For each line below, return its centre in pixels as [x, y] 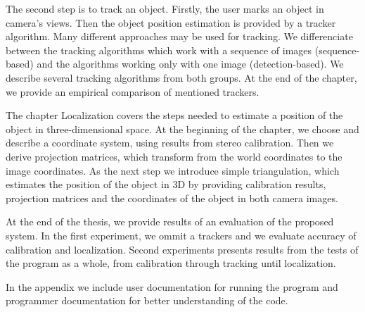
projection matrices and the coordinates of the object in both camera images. [172, 198]
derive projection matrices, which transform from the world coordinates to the [174, 156]
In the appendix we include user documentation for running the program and [172, 286]
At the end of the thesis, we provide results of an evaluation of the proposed [170, 221]
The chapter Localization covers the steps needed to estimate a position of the [174, 115]
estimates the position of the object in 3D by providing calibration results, [166, 184]
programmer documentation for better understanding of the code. [147, 300]
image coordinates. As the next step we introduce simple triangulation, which [173, 170]
